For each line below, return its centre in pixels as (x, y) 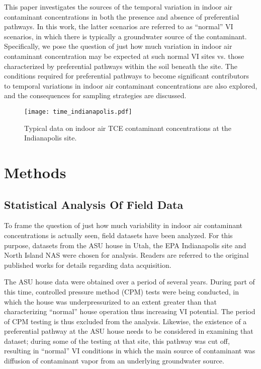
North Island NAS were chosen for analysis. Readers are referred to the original (126, 255)
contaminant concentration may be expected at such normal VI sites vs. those (124, 56)
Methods (35, 172)
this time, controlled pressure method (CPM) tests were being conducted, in (121, 291)
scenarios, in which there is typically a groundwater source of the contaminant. (125, 36)
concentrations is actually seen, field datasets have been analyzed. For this (118, 235)
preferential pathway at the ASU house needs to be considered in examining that (129, 331)
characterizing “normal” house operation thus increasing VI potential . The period (130, 311)
